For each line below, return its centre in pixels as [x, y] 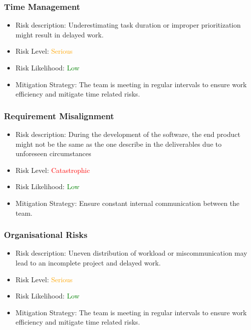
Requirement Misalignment [59, 115]
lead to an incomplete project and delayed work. [88, 262]
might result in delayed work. [59, 34]
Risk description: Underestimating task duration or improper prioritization [128, 25]
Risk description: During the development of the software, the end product [128, 134]
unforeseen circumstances [53, 153]
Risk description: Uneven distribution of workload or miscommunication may [131, 253]
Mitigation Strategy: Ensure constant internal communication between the [127, 203]
